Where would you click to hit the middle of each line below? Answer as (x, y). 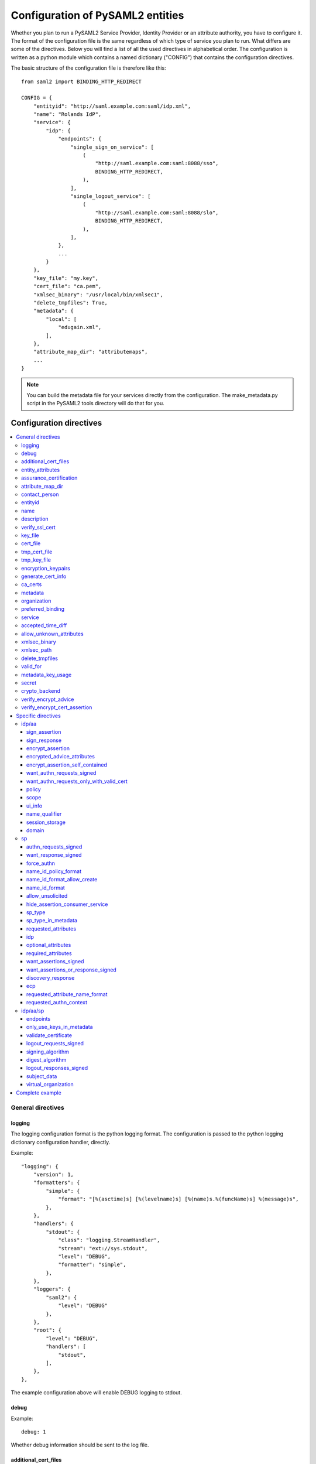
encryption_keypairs (46, 568)
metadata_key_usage (47, 675)
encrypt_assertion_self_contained (67, 765)
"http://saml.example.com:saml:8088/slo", (157, 213)
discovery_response (51, 978)
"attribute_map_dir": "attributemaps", (90, 352)
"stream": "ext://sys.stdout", (103, 1248)
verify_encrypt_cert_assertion (57, 707)
